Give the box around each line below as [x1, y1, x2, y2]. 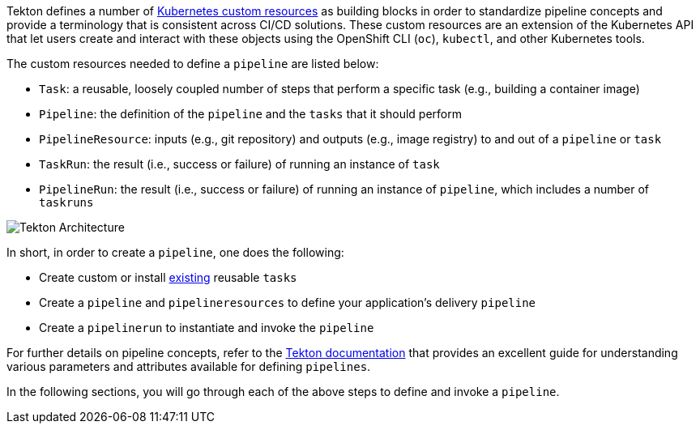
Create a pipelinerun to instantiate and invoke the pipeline [39, 321, 374, 334]
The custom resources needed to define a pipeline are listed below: [6, 57, 379, 70]
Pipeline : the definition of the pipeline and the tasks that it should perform [39, 107, 462, 121]
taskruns [39, 196, 94, 209]
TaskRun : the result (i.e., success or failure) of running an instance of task [39, 157, 440, 171]
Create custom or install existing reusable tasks [39, 270, 297, 284]
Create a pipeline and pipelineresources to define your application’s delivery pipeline [39, 296, 536, 309]
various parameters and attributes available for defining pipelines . [6, 360, 371, 373]
